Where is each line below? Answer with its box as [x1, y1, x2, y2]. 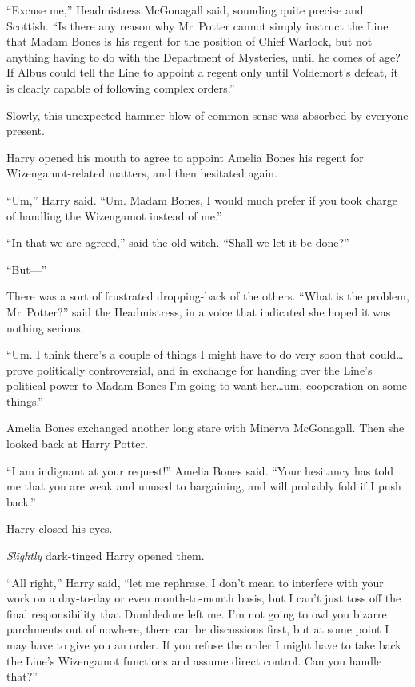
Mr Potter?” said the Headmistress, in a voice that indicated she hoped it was [6, 303, 391, 320]
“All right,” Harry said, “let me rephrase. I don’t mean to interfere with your [6, 574, 384, 590]
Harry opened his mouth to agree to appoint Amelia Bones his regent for [6, 149, 364, 165]
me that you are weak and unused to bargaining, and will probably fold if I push [6, 478, 401, 494]
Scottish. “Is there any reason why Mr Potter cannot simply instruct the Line [6, 17, 389, 34]
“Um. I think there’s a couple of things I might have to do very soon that [6, 346, 366, 363]
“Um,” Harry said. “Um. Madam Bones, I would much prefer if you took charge [6, 191, 397, 208]
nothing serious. [6, 319, 84, 336]
